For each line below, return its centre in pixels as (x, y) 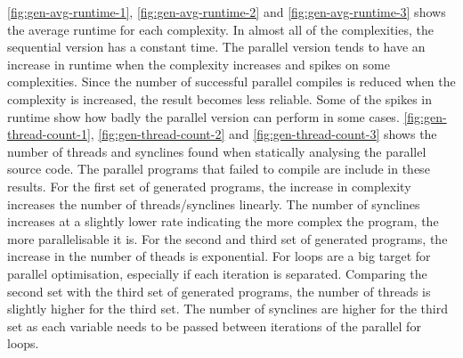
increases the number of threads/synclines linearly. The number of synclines (214, 203)
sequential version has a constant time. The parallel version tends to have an (216, 47)
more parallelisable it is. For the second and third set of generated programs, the (227, 238)
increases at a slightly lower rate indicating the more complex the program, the (223, 221)
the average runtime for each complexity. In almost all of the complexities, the (220, 29)
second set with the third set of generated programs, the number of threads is (219, 291)
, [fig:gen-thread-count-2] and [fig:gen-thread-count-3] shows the (264, 134)
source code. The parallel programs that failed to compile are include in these (219, 169)
